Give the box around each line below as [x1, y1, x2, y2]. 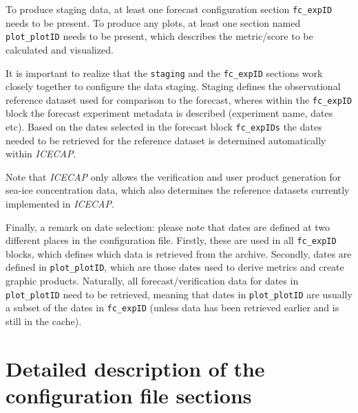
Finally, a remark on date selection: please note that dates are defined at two [6, 219, 330, 234]
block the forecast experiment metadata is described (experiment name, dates [6, 106, 333, 120]
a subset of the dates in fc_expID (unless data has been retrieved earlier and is [6, 300, 339, 315]
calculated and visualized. [6, 42, 114, 56]
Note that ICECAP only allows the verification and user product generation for [6, 169, 341, 183]
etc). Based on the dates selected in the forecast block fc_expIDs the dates [6, 120, 322, 133]
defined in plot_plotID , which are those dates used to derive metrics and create [6, 260, 344, 274]
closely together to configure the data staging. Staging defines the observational [6, 79, 341, 93]
